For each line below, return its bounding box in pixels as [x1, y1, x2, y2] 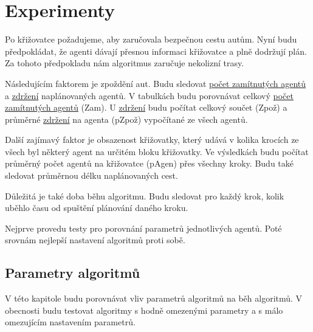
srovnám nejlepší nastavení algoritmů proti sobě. [5, 233, 185, 246]
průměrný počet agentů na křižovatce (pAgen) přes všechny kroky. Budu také [5, 157, 294, 170]
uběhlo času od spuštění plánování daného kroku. [5, 201, 188, 214]
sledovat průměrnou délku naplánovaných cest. [5, 169, 178, 182]
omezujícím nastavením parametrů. [5, 316, 136, 328]
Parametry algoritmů [5, 263, 140, 282]
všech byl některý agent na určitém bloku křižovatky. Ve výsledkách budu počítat [5, 145, 309, 157]
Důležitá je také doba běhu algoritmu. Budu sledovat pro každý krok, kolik [5, 189, 284, 202]
